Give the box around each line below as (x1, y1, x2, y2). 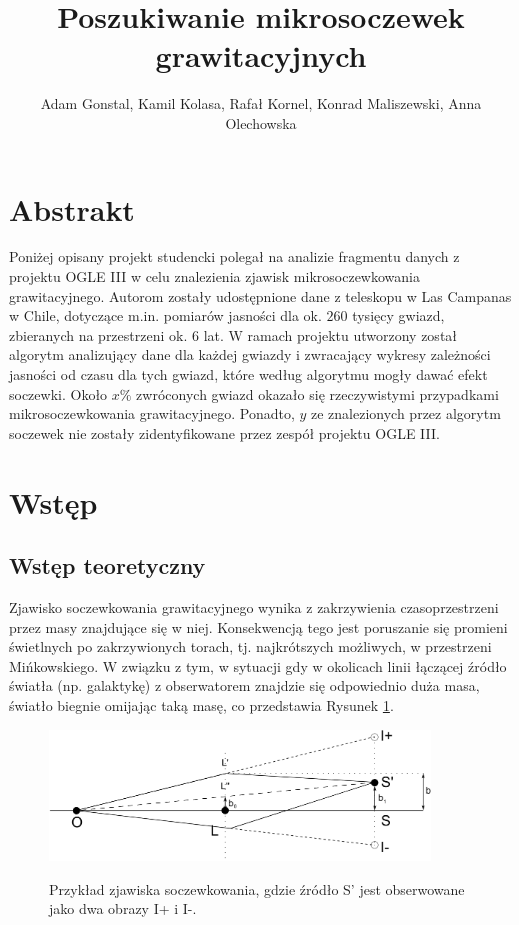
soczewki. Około (9, 383, 108, 404)
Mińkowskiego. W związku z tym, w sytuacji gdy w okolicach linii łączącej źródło (9, 655, 507, 676)
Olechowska (225, 112, 297, 133)
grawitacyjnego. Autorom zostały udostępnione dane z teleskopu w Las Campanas (9, 285, 512, 306)
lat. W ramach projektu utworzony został (203, 324, 458, 345)
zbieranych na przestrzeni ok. (9, 324, 188, 345)
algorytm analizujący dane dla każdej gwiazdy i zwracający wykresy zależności (9, 344, 491, 365)
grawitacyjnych (155, 35, 367, 76)
